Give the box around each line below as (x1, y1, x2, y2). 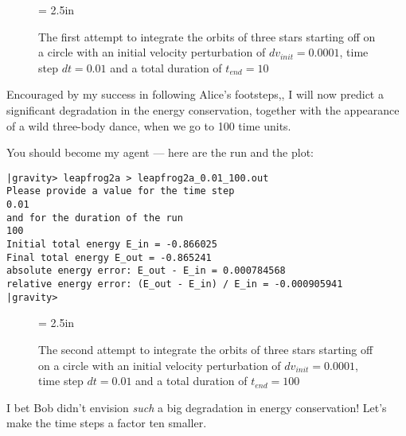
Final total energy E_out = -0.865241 (6, 251, 212, 263)
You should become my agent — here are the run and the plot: (6, 144, 314, 161)
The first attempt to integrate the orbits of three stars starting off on (38, 28, 376, 45)
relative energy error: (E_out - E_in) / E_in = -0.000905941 (6, 278, 343, 290)
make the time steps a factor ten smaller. (6, 415, 207, 431)
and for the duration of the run (6, 212, 183, 224)
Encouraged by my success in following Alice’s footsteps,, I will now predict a (6, 86, 384, 103)
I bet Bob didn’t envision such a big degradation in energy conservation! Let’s (6, 399, 387, 415)
